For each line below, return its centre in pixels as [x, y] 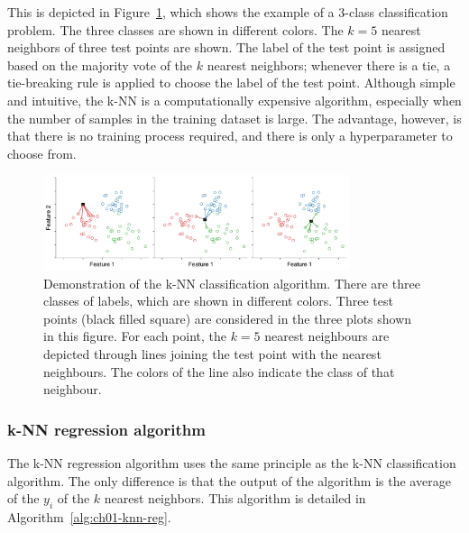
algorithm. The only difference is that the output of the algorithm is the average [229, 480]
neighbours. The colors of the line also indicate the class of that [219, 371]
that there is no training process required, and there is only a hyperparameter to [230, 136]
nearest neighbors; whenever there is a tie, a [329, 64]
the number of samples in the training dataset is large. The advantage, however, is [234, 118]
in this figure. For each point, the [135, 336]
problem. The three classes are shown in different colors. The [175, 29]
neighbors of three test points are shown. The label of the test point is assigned [226, 47]
